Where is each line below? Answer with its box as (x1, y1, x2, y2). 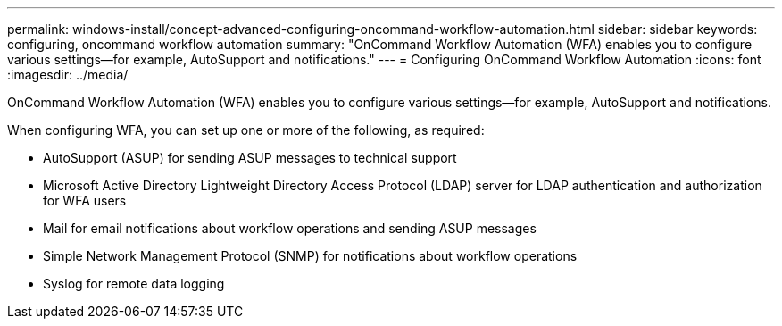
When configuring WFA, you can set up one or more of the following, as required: (7, 122, 485, 138)
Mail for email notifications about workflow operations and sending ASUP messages (43, 221, 537, 236)
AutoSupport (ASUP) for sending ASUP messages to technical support (43, 150, 457, 165)
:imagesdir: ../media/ (7, 67, 129, 82)
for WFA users (43, 193, 127, 208)
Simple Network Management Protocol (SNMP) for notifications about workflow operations (43, 248, 578, 263)
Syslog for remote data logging (43, 276, 225, 291)
